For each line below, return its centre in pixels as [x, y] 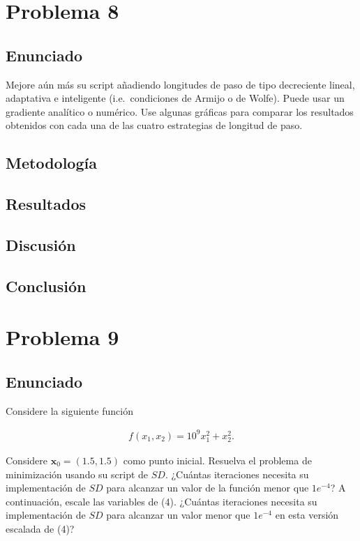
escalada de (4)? [40, 528]
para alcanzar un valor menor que [178, 515]
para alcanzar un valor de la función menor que [208, 488]
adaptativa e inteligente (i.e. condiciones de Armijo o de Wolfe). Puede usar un [175, 98]
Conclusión [46, 285]
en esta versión [307, 515]
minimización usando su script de [77, 474]
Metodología [51, 163]
